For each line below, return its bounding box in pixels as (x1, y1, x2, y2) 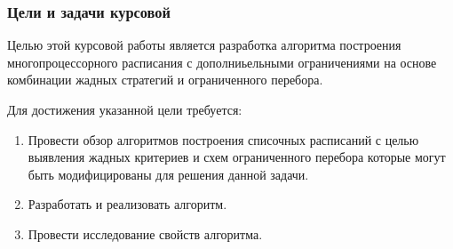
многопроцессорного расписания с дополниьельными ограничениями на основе (7, 52, 437, 71)
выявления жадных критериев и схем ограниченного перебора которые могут (28, 148, 446, 166)
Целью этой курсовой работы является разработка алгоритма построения (7, 36, 401, 54)
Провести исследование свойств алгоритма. (28, 224, 263, 243)
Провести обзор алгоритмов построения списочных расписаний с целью (28, 130, 419, 149)
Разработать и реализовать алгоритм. (28, 195, 227, 213)
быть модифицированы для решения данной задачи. (28, 165, 309, 183)
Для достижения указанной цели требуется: (7, 100, 242, 118)
